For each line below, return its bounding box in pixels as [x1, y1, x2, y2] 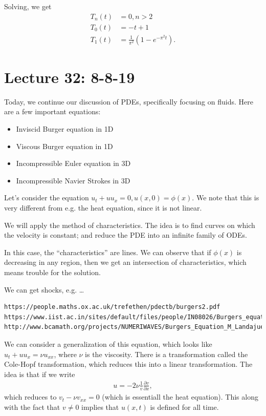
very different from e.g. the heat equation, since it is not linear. [4, 202, 202, 213]
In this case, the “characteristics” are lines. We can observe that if [4, 246, 211, 257]
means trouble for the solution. [4, 266, 101, 277]
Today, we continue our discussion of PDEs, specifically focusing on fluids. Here [4, 96, 253, 107]
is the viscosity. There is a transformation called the [85, 348, 248, 359]
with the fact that [4, 401, 60, 412]
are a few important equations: [4, 106, 101, 117]
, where [54, 348, 77, 359]
